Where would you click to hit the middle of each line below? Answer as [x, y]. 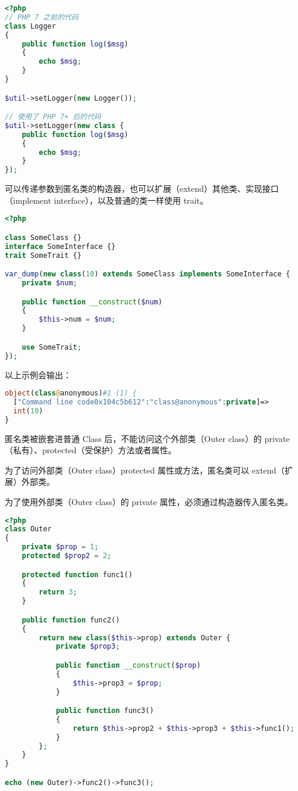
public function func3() [105, 711]
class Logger [30, 26]
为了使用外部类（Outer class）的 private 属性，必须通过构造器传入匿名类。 [149, 501]
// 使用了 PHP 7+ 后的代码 [53, 117]
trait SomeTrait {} [43, 255]
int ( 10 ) [28, 411]
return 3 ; [58, 592]
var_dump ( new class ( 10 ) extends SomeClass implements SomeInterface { [148, 274]
